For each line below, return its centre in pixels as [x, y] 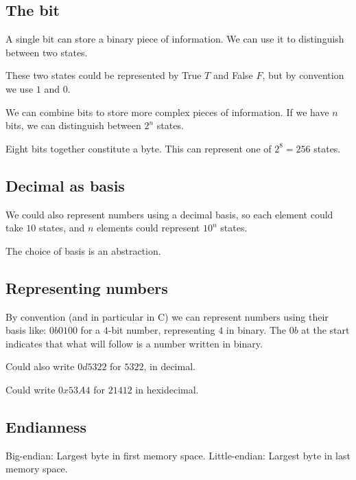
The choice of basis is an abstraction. [83, 250]
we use [20, 88]
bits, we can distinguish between [73, 125]
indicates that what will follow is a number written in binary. [134, 343]
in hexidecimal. [167, 389]
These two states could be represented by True [104, 75]
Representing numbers [87, 287]
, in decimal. [169, 366]
